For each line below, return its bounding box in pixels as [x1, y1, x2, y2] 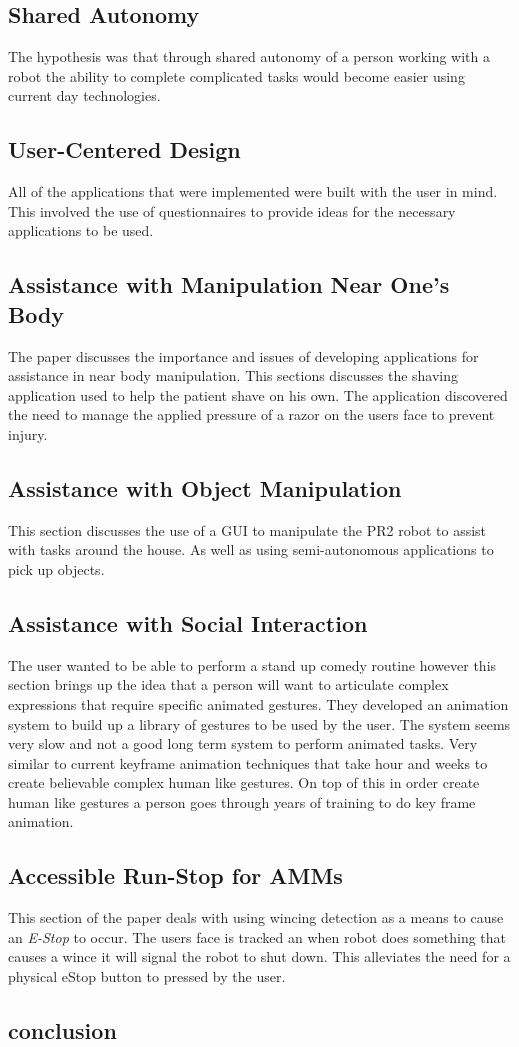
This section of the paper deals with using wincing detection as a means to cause [8, 907, 504, 928]
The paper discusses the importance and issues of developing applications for [8, 345, 479, 366]
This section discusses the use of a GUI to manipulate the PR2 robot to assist [8, 519, 487, 540]
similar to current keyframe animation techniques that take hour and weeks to [8, 752, 488, 773]
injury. [8, 423, 48, 444]
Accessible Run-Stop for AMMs [8, 860, 343, 891]
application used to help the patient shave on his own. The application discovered [8, 384, 508, 405]
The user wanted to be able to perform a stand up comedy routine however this [8, 654, 497, 675]
